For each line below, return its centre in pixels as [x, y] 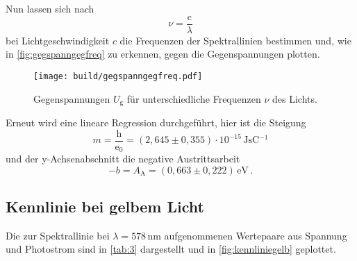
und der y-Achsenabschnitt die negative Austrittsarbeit [123, 159]
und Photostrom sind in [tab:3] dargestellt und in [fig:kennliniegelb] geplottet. [171, 249]
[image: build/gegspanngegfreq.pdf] [118, 76]
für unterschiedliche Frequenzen [194, 98]
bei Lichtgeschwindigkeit [58, 40]
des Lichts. [294, 98]
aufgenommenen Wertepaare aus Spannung [256, 235]
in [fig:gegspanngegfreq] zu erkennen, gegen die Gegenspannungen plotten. [163, 54]
